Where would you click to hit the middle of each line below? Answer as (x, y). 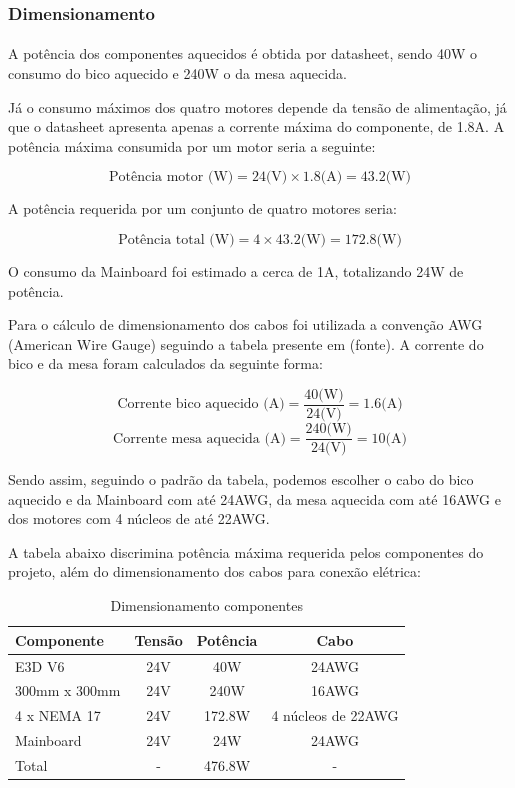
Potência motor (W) (171, 177)
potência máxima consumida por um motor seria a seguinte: (192, 145)
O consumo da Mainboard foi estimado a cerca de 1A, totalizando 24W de (236, 271)
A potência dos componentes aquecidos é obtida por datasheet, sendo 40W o (243, 53)
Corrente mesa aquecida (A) (199, 438)
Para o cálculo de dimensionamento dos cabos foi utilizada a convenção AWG (245, 324)
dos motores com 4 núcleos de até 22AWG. (139, 518)
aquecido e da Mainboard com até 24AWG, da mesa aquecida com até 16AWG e (254, 498)
